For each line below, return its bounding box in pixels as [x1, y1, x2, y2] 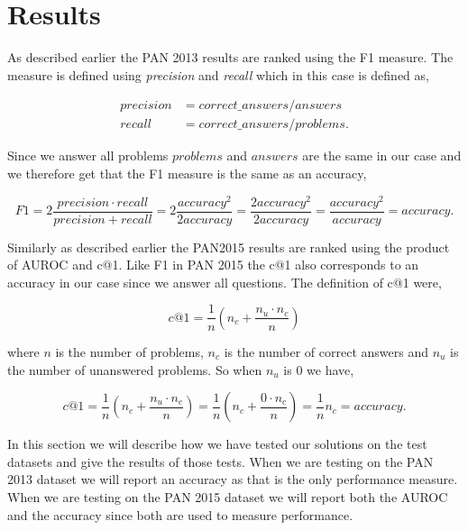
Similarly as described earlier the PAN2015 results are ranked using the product [7, 237, 450, 256]
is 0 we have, [283, 360, 354, 379]
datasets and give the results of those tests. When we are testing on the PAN [7, 452, 434, 471]
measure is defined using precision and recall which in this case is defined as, [7, 65, 429, 84]
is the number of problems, [55, 342, 204, 361]
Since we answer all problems [7, 146, 169, 165]
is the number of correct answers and [224, 342, 428, 361]
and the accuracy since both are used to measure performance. [7, 505, 353, 524]
